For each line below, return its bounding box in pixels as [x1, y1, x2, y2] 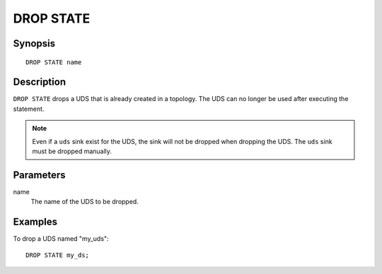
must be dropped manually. [32, 147, 112, 155]
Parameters [13, 169, 66, 181]
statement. [13, 105, 45, 113]
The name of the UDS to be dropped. [30, 198, 139, 206]
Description [13, 76, 66, 88]
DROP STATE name [25, 58, 82, 66]
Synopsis [13, 37, 56, 49]
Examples [13, 216, 58, 228]
